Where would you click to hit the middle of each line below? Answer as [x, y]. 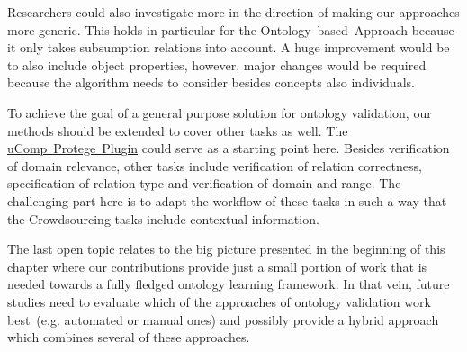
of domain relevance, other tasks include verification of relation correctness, [215, 165]
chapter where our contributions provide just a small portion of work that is [217, 266]
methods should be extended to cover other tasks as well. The [178, 130]
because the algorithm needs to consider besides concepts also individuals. [211, 82]
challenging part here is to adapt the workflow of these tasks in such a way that [227, 200]
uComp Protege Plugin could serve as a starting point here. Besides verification [229, 148]
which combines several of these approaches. [129, 337]
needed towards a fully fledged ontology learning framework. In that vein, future [229, 284]
